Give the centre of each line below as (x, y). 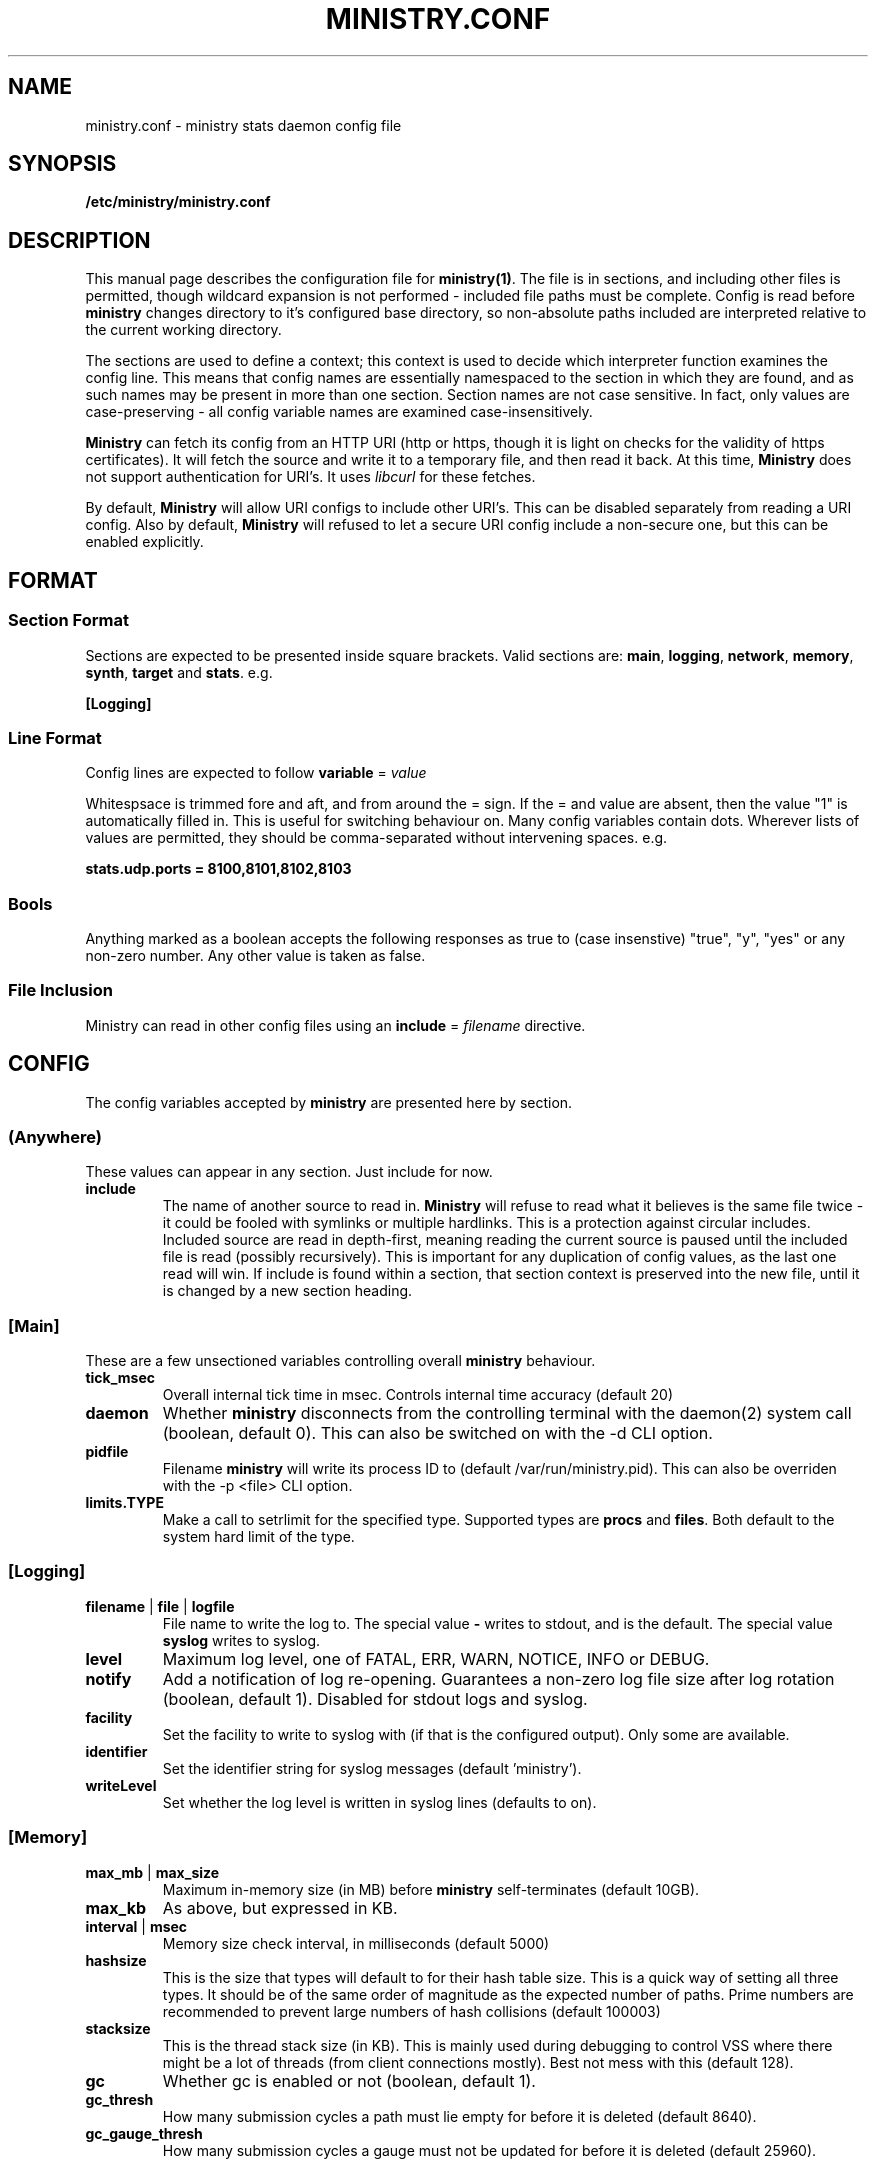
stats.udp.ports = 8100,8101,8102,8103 (218, 869)
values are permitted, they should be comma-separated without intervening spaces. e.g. (376, 838)
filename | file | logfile (160, 1606)
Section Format (68, 620)
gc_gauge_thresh (144, 2133)
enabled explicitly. (144, 542)
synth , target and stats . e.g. (179, 672)
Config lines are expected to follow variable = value (256, 773)
